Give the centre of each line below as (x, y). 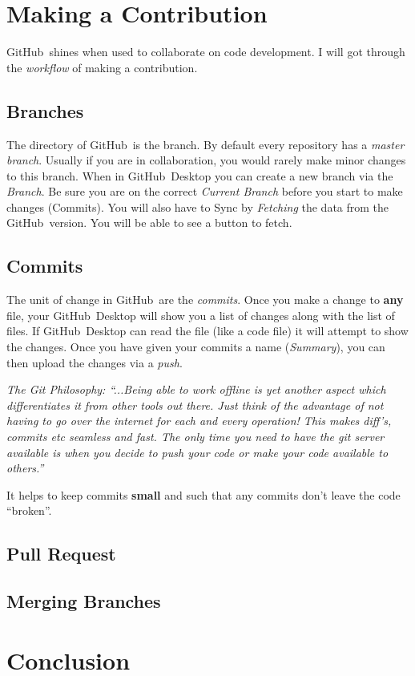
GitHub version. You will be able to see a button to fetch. (149, 223)
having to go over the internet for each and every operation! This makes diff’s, (199, 421)
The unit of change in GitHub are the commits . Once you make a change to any (205, 300)
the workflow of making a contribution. (102, 67)
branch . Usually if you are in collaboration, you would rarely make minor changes (206, 160)
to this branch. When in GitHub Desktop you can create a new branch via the (200, 175)
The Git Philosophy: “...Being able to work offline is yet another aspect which (196, 389)
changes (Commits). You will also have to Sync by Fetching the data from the (198, 206)
